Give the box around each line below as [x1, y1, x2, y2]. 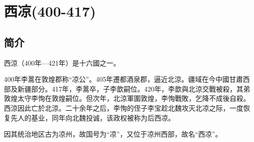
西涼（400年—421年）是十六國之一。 [4, 57, 120, 68]
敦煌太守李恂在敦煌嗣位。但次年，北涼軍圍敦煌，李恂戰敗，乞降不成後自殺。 [4, 93, 250, 103]
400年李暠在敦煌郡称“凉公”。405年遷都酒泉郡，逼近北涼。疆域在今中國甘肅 [4, 74, 243, 84]
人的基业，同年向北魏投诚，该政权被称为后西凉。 [17, 112, 175, 122]
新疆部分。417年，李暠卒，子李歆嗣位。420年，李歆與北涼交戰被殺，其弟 [17, 83, 250, 94]
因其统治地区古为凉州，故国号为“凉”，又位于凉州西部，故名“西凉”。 [4, 129, 222, 139]
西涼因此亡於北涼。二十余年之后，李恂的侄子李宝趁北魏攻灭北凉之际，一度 [4, 102, 243, 113]
